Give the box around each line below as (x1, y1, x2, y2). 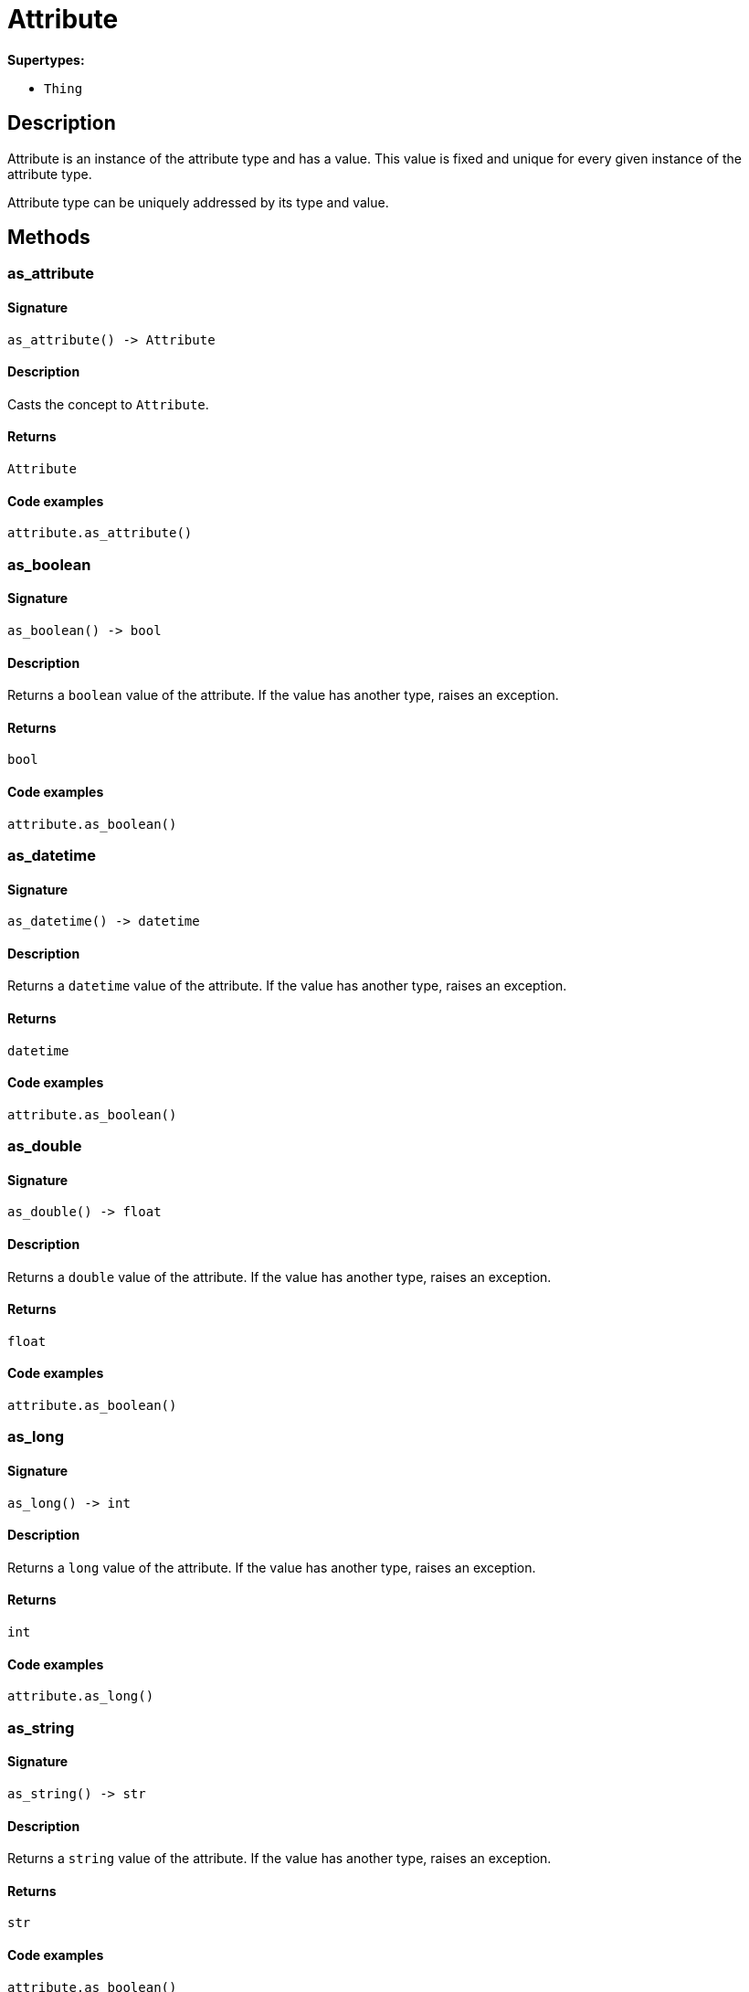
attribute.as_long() (7, 1689, 154, 1704)
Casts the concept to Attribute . (7, 396, 209, 412)
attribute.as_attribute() (7, 525, 193, 541)
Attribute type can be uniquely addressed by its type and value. (7, 194, 389, 210)
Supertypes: (7, 51, 85, 68)
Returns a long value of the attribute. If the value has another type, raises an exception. (7, 1559, 536, 1575)
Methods (7, 226, 90, 249)
